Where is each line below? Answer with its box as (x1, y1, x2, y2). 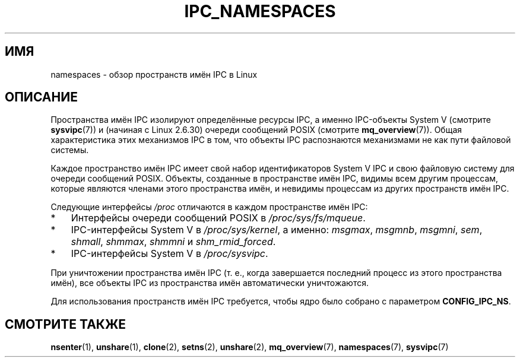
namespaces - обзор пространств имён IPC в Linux (50, 69, 258, 80)
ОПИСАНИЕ (5, 90, 78, 105)
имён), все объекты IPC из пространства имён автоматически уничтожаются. (50, 278, 369, 288)
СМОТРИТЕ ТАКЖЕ (5, 316, 126, 332)
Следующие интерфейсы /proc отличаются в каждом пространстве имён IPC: (50, 202, 368, 212)
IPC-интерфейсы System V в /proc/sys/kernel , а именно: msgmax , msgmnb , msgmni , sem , (71, 224, 483, 236)
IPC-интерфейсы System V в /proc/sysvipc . (71, 247, 268, 260)
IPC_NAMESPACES (184, 1, 336, 21)
